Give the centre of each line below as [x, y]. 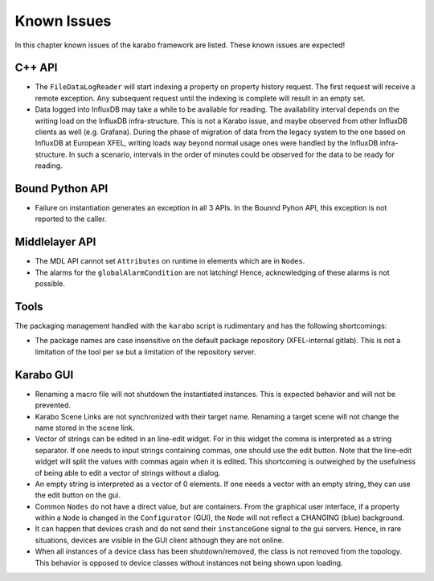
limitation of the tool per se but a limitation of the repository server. [145, 352]
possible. [50, 284]
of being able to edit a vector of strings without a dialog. [128, 473]
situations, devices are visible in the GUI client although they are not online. [160, 540]
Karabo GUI [44, 375]
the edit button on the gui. [78, 495]
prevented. [53, 405]
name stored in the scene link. [85, 428]
